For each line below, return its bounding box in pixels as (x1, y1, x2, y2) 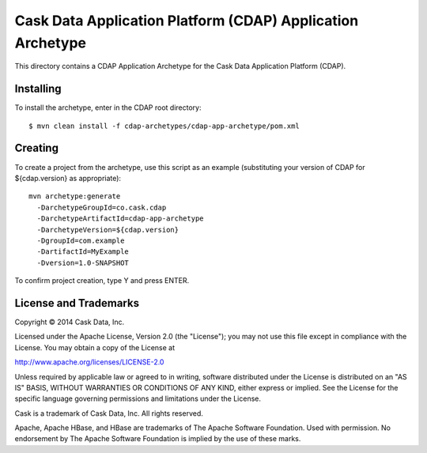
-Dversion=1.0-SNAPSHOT (36, 258, 130, 267)
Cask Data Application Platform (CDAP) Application (14, 12, 359, 29)
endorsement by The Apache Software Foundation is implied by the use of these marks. (14, 434, 301, 444)
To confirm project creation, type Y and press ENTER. (14, 276, 190, 285)
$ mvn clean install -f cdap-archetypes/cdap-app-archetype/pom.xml (28, 121, 300, 130)
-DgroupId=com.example (36, 236, 125, 245)
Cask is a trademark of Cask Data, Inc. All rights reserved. (14, 408, 203, 418)
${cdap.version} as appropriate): (14, 173, 122, 183)
